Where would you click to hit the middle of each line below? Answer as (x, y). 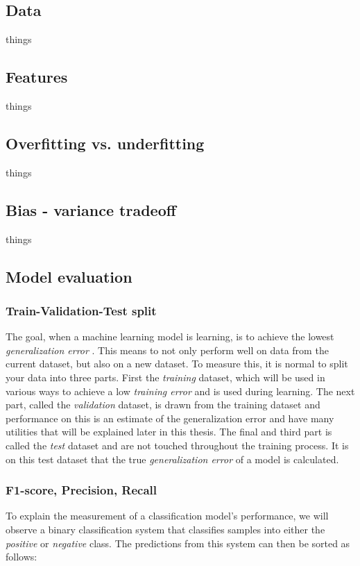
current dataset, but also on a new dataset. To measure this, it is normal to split (177, 364)
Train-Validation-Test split (81, 310)
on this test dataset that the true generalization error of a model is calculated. (172, 459)
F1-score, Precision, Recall (82, 490)
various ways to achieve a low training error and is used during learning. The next (180, 391)
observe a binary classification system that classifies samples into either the (165, 529)
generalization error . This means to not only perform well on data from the (167, 350)
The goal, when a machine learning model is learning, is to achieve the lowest (170, 336)
